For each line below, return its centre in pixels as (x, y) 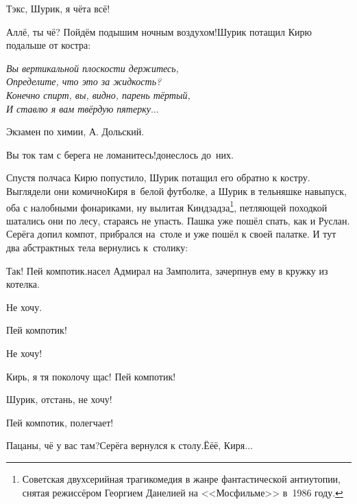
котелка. (23, 284)
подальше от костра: (49, 45)
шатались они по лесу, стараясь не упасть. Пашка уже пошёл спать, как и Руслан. (178, 220)
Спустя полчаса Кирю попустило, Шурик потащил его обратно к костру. (158, 177)
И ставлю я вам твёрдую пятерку (78, 108)
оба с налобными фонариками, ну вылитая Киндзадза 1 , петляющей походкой (167, 206)
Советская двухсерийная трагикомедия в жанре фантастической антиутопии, (182, 478)
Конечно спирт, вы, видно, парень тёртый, (98, 94)
